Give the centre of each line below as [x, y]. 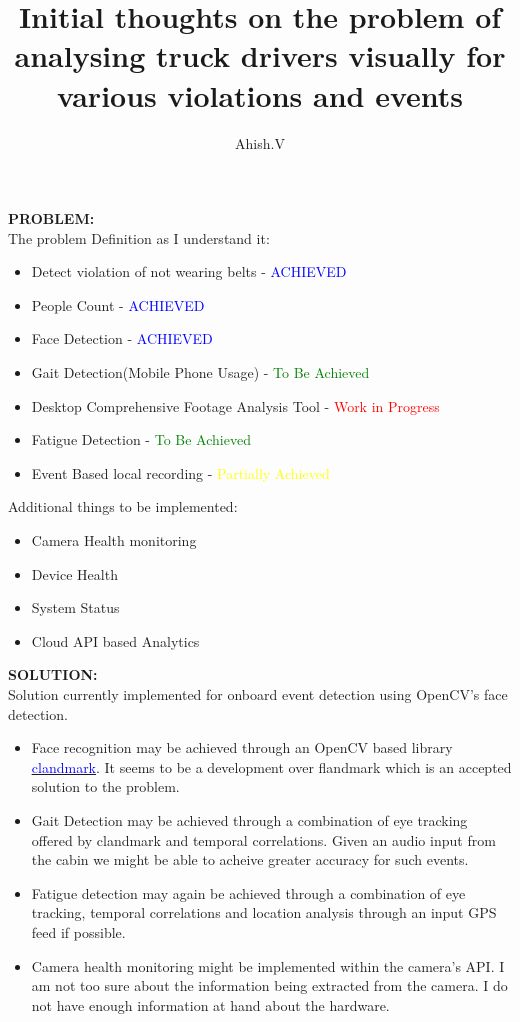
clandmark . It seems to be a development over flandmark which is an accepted [271, 766]
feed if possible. [78, 931]
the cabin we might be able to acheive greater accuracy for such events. [250, 859]
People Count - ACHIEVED [118, 304]
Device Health [74, 573]
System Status [75, 607]
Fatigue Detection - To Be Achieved [141, 439]
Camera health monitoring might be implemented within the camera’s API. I [268, 965]
